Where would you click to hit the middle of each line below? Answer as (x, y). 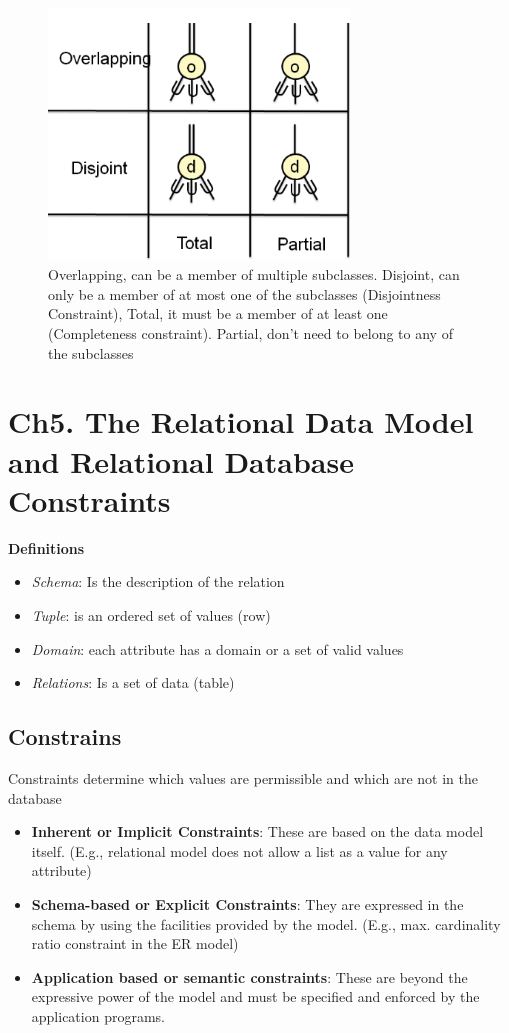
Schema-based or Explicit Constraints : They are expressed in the (247, 903)
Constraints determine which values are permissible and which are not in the (243, 777)
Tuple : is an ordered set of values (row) (151, 614)
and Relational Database (181, 460)
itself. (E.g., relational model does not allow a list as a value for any (239, 850)
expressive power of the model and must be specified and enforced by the (255, 996)
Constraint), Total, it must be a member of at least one (218, 313)
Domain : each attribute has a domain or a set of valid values (217, 648)
